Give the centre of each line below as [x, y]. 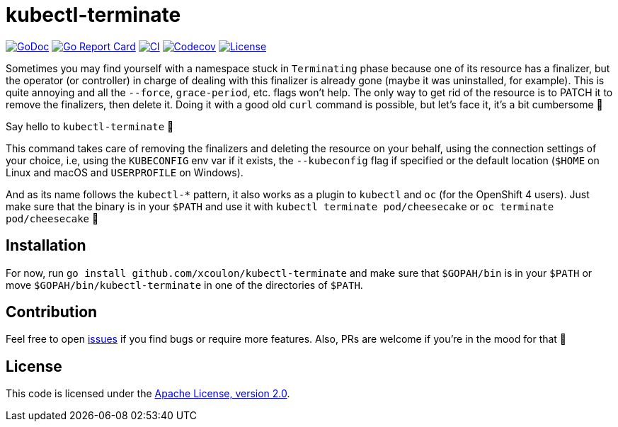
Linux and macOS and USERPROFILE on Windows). [125, 172]
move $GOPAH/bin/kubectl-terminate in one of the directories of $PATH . [184, 285]
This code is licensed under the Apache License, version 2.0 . [148, 394]
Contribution [52, 312]
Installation [46, 246]
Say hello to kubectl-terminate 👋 [90, 126]
